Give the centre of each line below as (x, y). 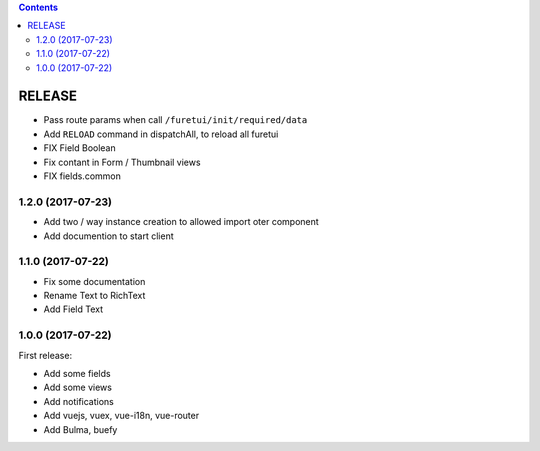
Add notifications (78, 401)
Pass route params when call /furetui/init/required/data (175, 120)
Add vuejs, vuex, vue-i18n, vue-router (121, 416)
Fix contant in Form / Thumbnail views (122, 162)
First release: (45, 355)
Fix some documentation (94, 281)
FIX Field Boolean (80, 148)
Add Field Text (73, 309)
